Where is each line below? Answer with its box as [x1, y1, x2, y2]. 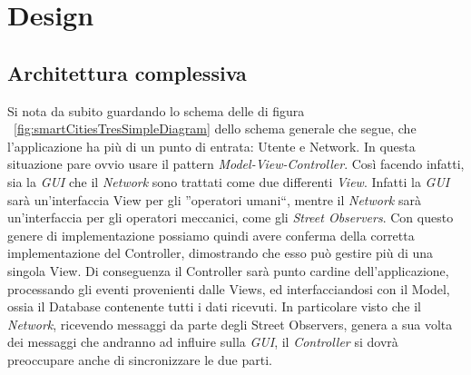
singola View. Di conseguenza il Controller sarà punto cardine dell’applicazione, [7, 261, 449, 280]
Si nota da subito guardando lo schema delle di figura [7, 101, 305, 120]
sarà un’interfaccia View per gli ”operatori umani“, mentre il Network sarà [7, 190, 421, 209]
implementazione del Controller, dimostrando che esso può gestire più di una [7, 243, 434, 262]
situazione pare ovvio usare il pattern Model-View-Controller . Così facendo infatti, [7, 154, 465, 173]
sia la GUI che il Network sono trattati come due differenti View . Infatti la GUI [7, 172, 450, 191]
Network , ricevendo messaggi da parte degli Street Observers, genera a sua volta [7, 314, 453, 333]
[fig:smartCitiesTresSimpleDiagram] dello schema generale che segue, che [14, 119, 417, 138]
